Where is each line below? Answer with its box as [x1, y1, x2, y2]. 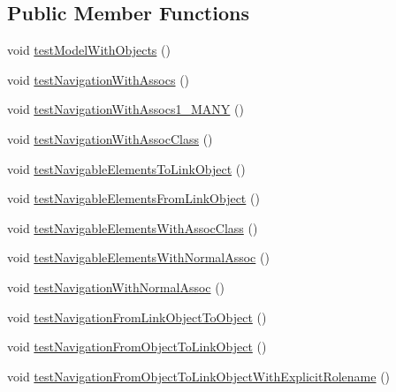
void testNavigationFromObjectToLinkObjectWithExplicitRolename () [7, 366, 391, 385]
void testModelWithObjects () [7, 41, 171, 59]
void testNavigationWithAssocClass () [7, 129, 213, 147]
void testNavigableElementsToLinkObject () [7, 159, 246, 177]
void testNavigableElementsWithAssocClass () [7, 218, 258, 237]
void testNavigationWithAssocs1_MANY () [7, 100, 244, 118]
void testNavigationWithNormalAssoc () [7, 277, 225, 296]
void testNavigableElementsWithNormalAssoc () [7, 248, 270, 267]
